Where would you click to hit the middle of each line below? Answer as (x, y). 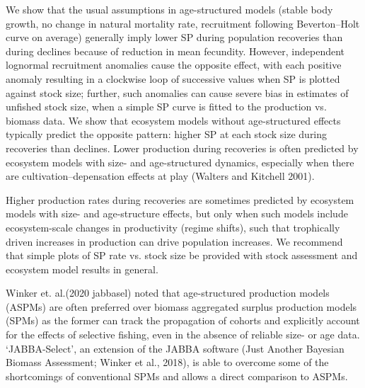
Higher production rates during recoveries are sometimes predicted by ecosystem (180, 199)
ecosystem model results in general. (82, 269)
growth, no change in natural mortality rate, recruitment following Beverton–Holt (183, 23)
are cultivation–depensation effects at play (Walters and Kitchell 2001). (160, 176)
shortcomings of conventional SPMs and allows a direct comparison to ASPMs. (177, 376)
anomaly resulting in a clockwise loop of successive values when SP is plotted (173, 78)
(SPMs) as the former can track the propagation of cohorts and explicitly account (183, 320)
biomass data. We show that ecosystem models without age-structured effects (173, 120)
